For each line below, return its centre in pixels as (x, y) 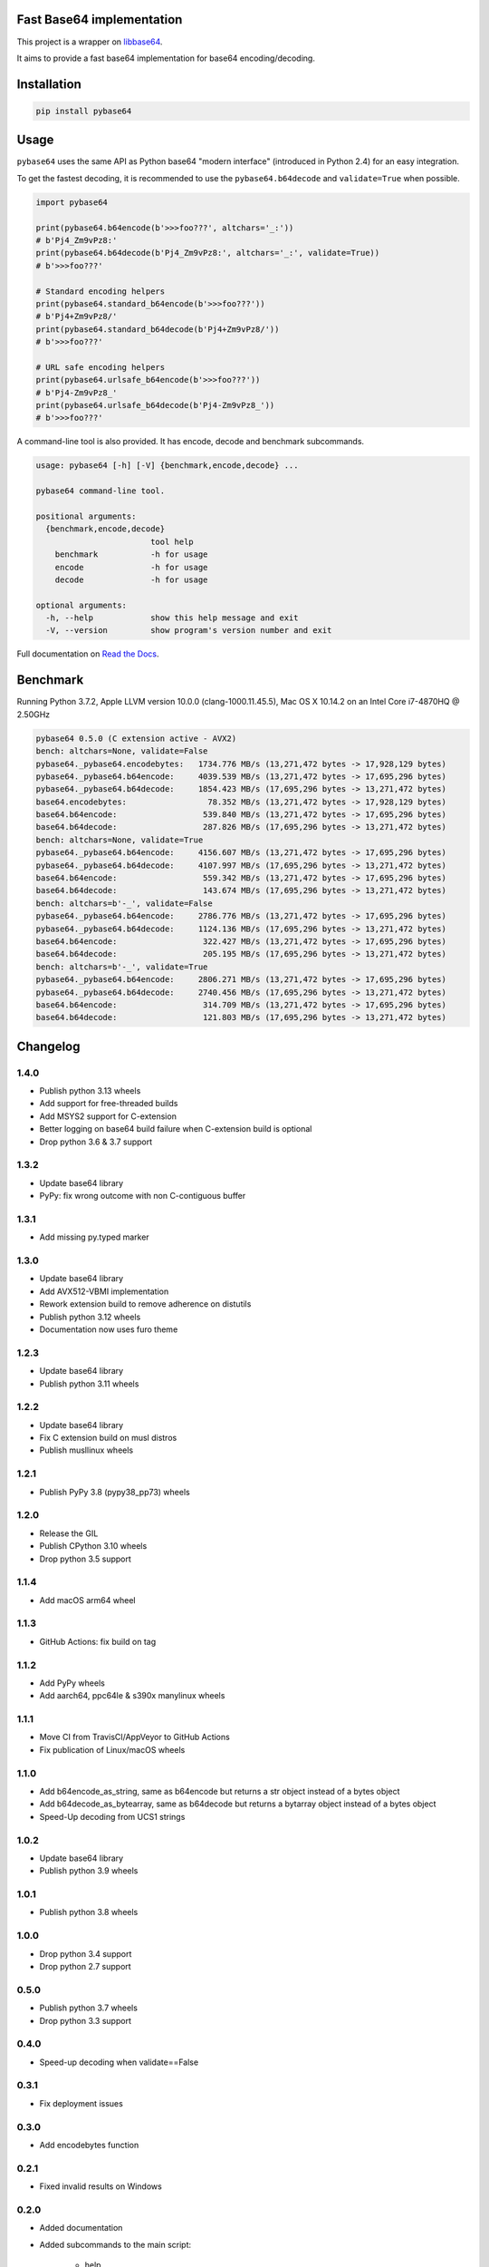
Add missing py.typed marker (94, 1237)
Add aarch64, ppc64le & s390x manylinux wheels (132, 1696)
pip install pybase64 (84, 111)
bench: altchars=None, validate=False (122, 751)
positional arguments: (86, 516)
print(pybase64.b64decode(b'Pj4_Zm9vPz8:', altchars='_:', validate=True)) (208, 253)
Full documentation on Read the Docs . (88, 654)
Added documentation (81, 2228)
